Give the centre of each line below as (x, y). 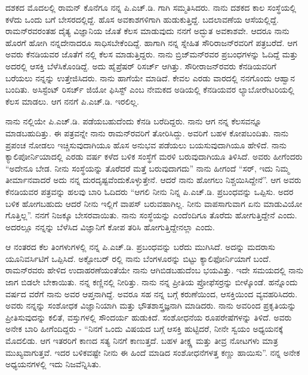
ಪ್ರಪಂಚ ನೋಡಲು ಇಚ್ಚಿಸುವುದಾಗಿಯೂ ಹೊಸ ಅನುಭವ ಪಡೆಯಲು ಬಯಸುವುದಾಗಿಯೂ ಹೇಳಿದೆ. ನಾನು (146, 144)
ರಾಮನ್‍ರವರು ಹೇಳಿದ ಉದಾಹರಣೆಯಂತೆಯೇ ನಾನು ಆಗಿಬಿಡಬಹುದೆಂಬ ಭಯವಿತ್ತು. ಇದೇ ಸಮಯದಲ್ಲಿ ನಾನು (155, 270)
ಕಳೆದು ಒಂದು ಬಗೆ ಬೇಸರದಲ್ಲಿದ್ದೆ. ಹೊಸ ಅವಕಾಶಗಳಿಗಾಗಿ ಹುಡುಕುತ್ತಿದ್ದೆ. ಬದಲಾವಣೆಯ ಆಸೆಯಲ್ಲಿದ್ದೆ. (142, 19)
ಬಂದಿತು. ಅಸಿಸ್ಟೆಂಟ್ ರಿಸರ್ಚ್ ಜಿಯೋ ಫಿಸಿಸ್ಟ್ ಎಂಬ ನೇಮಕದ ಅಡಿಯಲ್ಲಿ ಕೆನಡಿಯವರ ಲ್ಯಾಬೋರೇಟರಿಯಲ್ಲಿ (150, 89)
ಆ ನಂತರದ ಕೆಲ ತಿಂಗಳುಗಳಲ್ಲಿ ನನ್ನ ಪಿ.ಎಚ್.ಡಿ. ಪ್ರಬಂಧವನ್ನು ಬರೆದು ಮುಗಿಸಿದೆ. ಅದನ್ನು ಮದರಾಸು (140, 247)
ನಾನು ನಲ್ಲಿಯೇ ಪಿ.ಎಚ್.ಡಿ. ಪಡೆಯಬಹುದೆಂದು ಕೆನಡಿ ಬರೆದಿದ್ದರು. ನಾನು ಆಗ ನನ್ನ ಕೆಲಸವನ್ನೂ (134, 121)
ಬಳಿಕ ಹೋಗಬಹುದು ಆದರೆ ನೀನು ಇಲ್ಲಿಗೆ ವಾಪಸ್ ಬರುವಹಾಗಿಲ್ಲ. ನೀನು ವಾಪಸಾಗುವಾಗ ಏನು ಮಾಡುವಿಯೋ (154, 203)
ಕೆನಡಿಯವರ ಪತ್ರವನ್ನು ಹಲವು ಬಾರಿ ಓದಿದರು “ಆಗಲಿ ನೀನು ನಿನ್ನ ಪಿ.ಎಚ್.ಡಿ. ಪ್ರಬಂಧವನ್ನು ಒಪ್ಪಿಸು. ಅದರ (150, 191)
